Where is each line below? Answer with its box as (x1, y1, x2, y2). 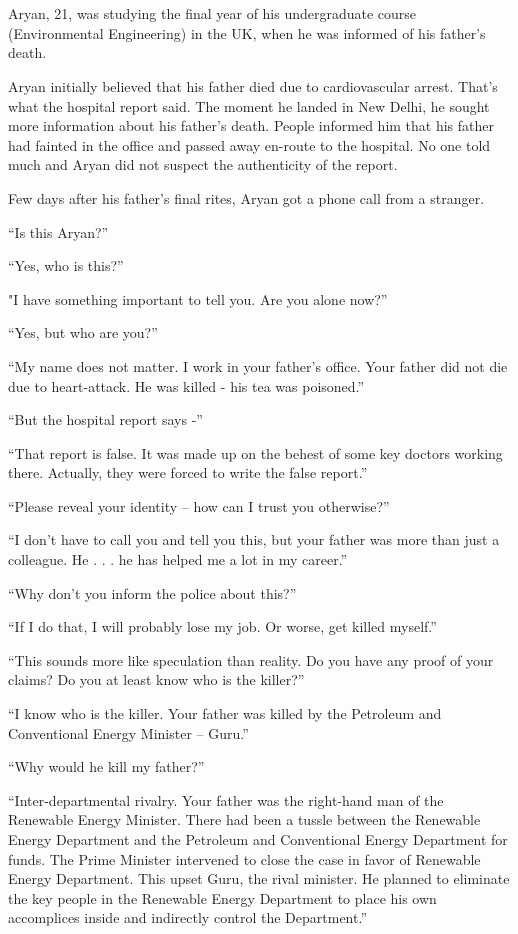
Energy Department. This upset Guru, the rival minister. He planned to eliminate (8, 868, 510, 889)
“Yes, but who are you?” (8, 322, 158, 343)
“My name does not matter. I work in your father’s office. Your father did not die (8, 355, 508, 376)
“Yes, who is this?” (8, 255, 124, 276)
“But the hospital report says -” (8, 409, 203, 430)
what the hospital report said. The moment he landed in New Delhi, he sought (8, 95, 490, 116)
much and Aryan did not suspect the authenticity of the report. (8, 154, 398, 175)
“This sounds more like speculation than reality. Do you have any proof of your (8, 649, 494, 670)
